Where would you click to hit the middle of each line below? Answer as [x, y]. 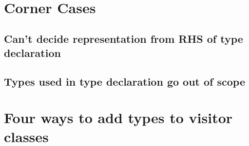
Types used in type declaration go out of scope [124, 81]
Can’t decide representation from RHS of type [124, 38]
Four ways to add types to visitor [118, 117]
